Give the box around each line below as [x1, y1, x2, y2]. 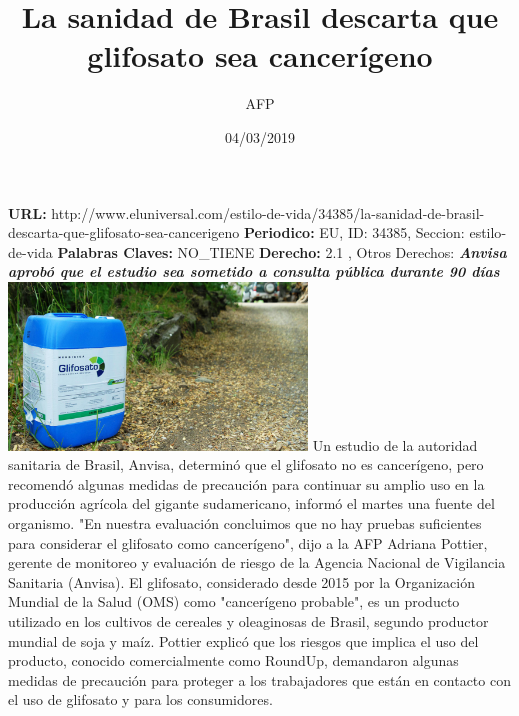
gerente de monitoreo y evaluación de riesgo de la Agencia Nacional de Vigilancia [8, 552, 506, 573]
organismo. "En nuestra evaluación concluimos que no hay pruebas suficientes [8, 513, 482, 533]
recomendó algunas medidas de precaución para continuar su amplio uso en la [8, 473, 485, 494]
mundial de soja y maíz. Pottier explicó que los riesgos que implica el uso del [8, 630, 479, 651]
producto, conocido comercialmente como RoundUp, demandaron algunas [8, 650, 459, 671]
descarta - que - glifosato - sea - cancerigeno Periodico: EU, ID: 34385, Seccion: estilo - [8, 222, 507, 243]
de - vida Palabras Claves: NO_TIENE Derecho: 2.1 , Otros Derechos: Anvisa [8, 241, 507, 262]
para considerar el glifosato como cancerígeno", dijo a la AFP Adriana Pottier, [8, 532, 488, 553]
